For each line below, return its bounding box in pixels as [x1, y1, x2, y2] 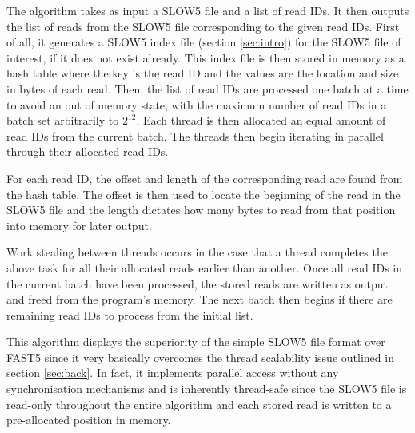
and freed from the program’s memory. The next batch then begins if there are [6, 291, 393, 308]
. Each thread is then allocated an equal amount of [136, 112, 386, 129]
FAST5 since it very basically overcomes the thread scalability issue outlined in [6, 348, 394, 365]
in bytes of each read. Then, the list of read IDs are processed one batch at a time [6, 80, 409, 97]
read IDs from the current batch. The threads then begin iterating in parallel [6, 127, 384, 144]
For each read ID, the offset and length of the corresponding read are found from [6, 169, 403, 186]
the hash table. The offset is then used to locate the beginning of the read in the [6, 185, 401, 202]
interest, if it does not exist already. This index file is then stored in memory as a [6, 49, 405, 66]
